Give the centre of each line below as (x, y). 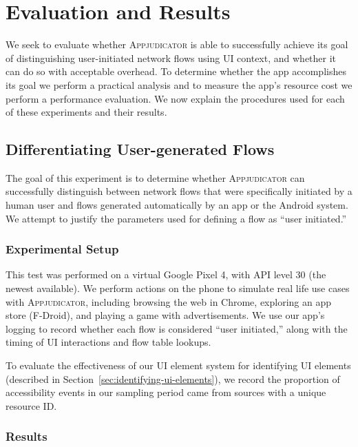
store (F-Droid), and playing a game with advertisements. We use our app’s (165, 315)
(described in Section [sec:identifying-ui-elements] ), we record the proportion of (173, 378)
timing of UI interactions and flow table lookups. (108, 342)
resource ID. (31, 405)
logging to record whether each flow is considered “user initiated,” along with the (177, 328)
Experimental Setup (62, 249)
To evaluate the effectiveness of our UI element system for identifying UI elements (178, 365)
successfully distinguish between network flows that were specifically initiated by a (179, 191)
